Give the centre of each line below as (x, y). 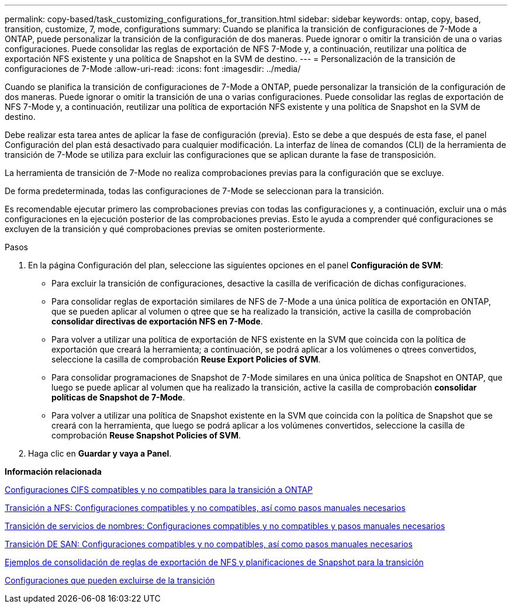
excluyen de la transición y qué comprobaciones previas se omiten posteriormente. (165, 229)
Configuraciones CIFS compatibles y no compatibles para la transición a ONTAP (159, 490)
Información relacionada (53, 471)
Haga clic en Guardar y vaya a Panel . (100, 453)
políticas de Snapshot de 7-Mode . (118, 397)
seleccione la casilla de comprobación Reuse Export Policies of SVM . (186, 359)
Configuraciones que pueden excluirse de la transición (110, 580)
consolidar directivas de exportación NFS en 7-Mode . (157, 321)
